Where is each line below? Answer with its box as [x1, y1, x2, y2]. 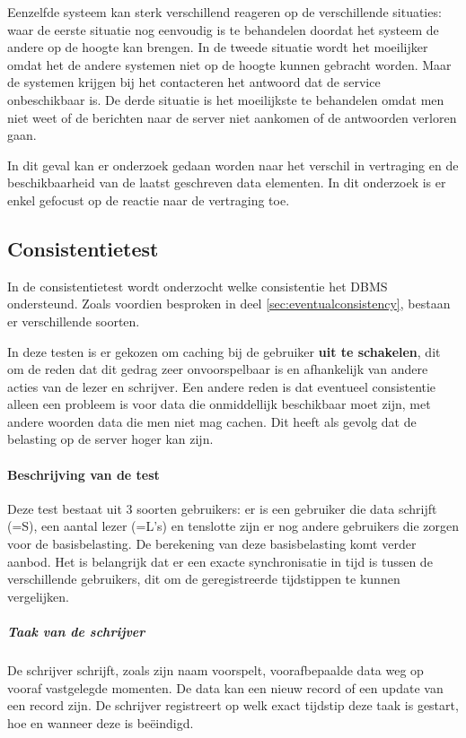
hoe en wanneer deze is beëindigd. [7, 713, 194, 732]
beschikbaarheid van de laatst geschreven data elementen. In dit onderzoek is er [7, 173, 446, 192]
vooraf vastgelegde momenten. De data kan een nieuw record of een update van [7, 678, 444, 697]
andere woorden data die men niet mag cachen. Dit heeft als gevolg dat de [7, 412, 417, 430]
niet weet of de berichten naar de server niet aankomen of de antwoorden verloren [7, 108, 457, 126]
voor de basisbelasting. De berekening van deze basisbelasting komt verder [7, 534, 417, 553]
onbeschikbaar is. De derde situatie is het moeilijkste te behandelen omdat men [7, 90, 444, 109]
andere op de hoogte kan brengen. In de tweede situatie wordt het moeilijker [7, 38, 428, 56]
